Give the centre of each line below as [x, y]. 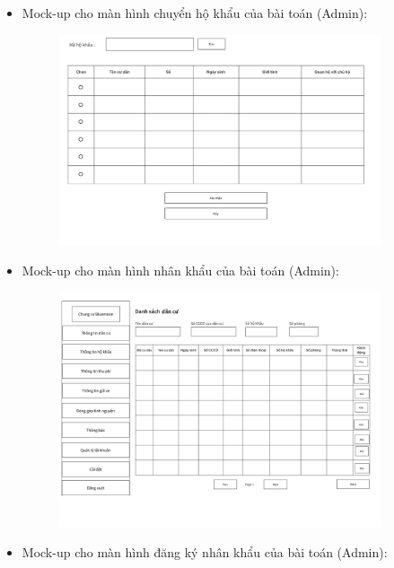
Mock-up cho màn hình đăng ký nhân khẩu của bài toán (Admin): [205, 552]
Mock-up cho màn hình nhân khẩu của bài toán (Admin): [180, 271]
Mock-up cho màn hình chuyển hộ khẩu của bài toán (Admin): [195, 13]
